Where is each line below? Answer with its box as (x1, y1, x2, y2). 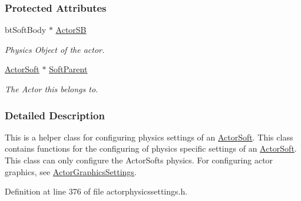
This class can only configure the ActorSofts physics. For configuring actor (5, 154, 273, 166)
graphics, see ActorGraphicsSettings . (5, 165, 137, 177)
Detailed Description (5, 108, 105, 122)
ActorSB (55, 24, 87, 36)
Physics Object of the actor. (5, 43, 105, 55)
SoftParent (49, 63, 88, 75)
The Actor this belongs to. (5, 83, 98, 95)
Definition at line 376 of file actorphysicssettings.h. (5, 185, 188, 197)
